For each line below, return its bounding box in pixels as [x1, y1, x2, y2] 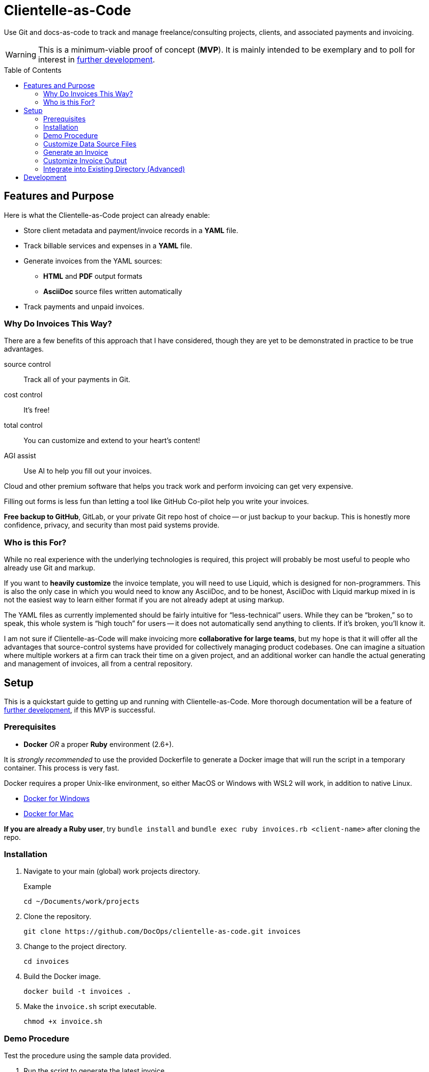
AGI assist [4, 451, 36, 460]
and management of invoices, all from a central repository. [4, 659, 192, 668]
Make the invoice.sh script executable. [24, 1002, 157, 1011]
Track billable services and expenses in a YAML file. [24, 241, 192, 250]
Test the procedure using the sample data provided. [4, 1051, 171, 1060]
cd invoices [24, 957, 69, 966]
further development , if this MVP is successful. [4, 705, 156, 714]
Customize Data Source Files [43, 139, 136, 148]
